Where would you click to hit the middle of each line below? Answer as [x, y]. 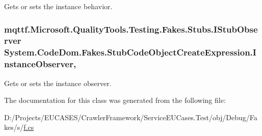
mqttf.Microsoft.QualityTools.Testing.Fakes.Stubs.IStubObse [131, 29]
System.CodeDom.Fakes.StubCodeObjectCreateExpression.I [130, 52]
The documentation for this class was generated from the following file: [115, 100]
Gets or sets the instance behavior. [58, 6]
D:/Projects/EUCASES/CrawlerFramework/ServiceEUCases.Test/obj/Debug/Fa [131, 117]
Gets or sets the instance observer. [58, 83]
